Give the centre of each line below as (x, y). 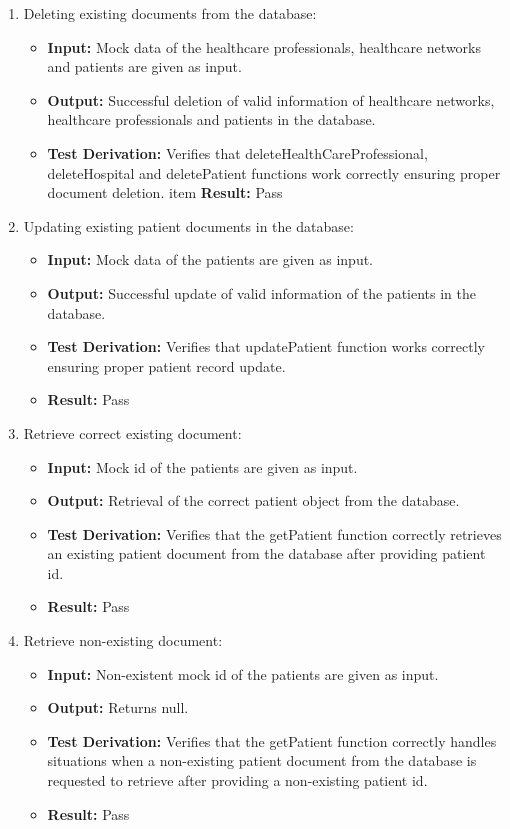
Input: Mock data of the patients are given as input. (210, 259)
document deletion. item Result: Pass (165, 192)
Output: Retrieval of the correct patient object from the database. (253, 500)
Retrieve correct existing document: (132, 432)
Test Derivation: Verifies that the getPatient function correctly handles (272, 740)
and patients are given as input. (144, 66)
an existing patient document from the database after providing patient (266, 553)
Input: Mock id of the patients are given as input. (202, 466)
